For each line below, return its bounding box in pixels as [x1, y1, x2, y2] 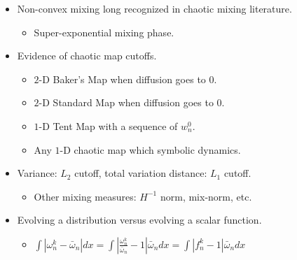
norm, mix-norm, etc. [160, 189, 252, 203]
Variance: [17, 166, 57, 180]
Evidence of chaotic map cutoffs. [17, 48, 157, 63]
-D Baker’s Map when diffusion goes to [39, 71, 206, 86]
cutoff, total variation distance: [74, 166, 207, 180]
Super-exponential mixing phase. [34, 24, 174, 39]
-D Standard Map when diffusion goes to [39, 95, 214, 110]
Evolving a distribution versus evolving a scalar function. [17, 212, 262, 227]
